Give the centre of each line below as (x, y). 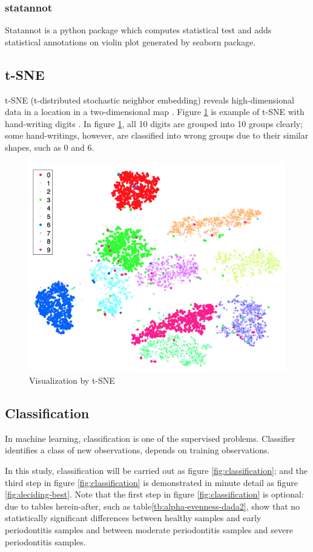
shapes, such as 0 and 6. (50, 147)
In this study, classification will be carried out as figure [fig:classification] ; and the (156, 471)
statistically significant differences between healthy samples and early (133, 518)
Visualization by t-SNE (72, 380)
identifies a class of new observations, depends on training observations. (137, 450)
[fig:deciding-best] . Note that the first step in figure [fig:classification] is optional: (154, 494)
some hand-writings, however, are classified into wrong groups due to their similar (157, 135)
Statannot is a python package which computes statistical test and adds (138, 30)
